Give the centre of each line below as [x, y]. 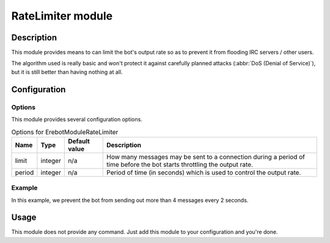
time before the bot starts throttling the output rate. [180, 164]
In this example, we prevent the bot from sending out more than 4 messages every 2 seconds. [130, 200]
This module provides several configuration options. [77, 119]
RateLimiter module [62, 16]
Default [79, 141]
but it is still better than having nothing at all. [67, 72]
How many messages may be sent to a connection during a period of [206, 157]
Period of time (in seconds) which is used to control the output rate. [204, 172]
